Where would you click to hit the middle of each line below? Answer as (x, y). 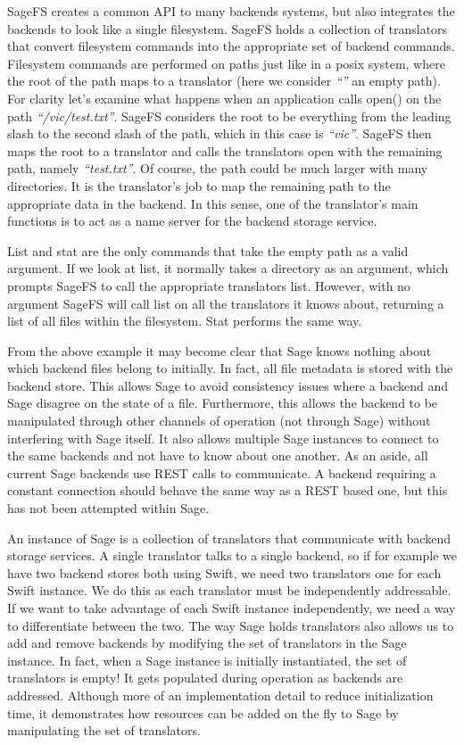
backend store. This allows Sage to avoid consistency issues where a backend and (228, 385)
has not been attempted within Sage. (108, 508)
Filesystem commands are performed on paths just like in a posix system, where (226, 63)
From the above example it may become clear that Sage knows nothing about (220, 350)
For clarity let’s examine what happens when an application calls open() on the (224, 98)
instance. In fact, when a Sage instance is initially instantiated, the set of (207, 660)
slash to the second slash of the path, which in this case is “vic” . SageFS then (220, 133)
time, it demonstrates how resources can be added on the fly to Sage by (203, 712)
